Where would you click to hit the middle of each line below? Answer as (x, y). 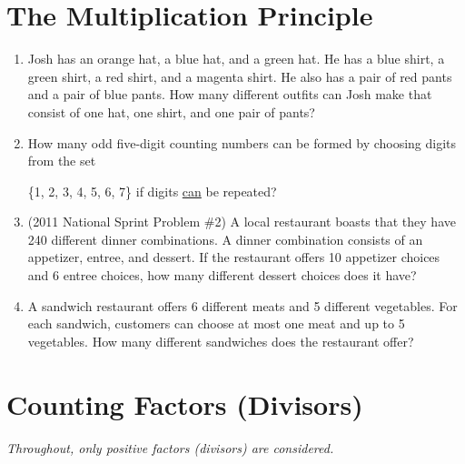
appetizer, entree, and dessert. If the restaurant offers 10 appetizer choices (234, 257)
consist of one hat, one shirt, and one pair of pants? (171, 111)
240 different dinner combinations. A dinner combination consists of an (225, 239)
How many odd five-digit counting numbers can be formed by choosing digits (242, 142)
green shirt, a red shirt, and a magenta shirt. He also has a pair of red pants (240, 76)
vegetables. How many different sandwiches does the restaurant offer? (221, 341)
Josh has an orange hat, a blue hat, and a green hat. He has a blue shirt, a (236, 59)
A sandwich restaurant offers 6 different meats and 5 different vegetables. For (242, 305)
